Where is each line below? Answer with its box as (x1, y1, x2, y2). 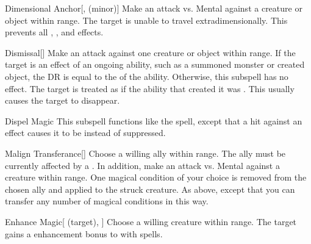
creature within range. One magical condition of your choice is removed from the (5, 171, 307, 184)
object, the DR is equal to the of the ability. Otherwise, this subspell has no (5, 70, 288, 82)
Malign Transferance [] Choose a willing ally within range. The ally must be (5, 146, 286, 159)
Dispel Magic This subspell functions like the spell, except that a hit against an (5, 114, 302, 127)
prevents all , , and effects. (5, 26, 104, 38)
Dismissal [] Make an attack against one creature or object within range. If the (5, 46, 296, 59)
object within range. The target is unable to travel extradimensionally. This (5, 13, 288, 26)
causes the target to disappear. (5, 94, 120, 107)
